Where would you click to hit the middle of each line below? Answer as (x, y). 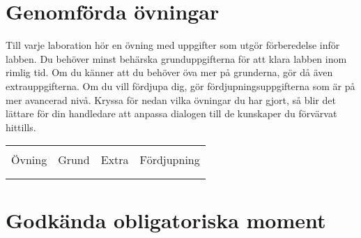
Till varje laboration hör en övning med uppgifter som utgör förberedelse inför (173, 45)
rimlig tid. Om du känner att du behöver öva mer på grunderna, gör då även (169, 72)
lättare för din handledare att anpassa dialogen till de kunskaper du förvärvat (171, 113)
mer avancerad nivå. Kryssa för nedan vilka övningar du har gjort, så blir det (171, 99)
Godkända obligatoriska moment (166, 220)
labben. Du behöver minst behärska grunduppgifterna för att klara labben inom (176, 58)
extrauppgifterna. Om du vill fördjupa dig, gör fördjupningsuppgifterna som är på (180, 85)
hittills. (21, 127)
